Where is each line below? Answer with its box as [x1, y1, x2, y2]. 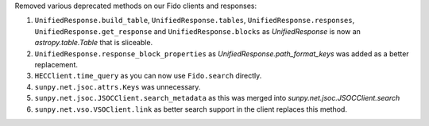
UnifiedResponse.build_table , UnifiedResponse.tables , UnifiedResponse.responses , [34, 16, 355, 25]
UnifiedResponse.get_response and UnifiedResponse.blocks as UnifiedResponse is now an [34, 26, 361, 36]
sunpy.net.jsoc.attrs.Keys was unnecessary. [34, 82, 201, 91]
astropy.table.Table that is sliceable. [34, 38, 153, 48]
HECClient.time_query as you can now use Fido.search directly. [34, 71, 262, 81]
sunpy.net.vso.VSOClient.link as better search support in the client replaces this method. [34, 104, 347, 114]
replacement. [34, 59, 79, 69]
